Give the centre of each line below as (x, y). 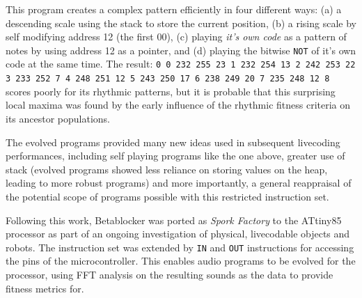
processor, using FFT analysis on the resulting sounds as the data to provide (170, 274)
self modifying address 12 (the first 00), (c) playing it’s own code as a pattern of (176, 37)
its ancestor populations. (58, 118)
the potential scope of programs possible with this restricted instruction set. (167, 196)
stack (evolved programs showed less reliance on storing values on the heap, (167, 169)
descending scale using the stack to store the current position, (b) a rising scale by (181, 23)
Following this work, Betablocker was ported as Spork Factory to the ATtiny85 (174, 220)
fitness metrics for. (45, 288)
